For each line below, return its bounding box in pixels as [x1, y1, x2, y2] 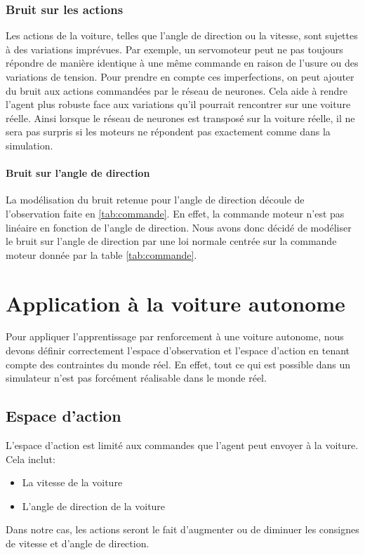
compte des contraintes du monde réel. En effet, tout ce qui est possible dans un [6, 356, 351, 371]
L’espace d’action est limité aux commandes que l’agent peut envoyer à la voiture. [6, 438, 359, 453]
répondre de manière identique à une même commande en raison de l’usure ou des [6, 55, 359, 70]
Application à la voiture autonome [6, 288, 345, 317]
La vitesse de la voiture [22, 475, 123, 490]
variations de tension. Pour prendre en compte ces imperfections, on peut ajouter [6, 69, 354, 83]
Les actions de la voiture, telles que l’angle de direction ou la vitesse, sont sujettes [6, 28, 358, 43]
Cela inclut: [6, 451, 55, 466]
